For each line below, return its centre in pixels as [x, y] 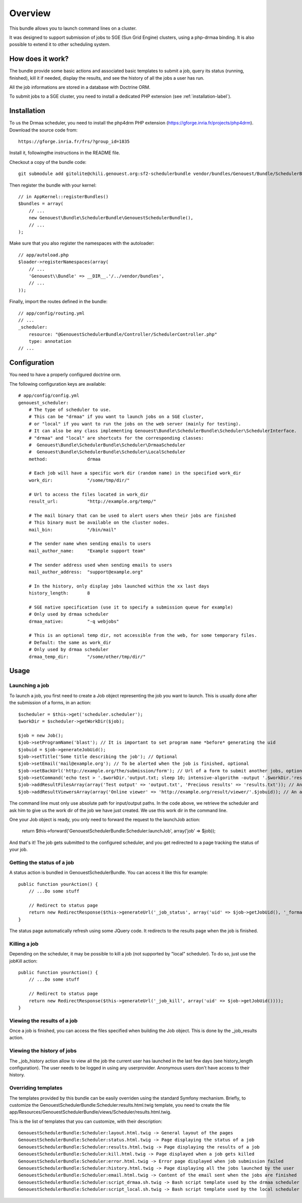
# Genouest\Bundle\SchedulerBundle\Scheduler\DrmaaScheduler [107, 445]
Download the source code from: [44, 130]
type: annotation [50, 341]
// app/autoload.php [44, 255]
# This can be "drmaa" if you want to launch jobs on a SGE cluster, [116, 417]
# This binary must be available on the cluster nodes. [99, 523]
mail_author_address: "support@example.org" [86, 572]
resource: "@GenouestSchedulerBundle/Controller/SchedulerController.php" [123, 334]
